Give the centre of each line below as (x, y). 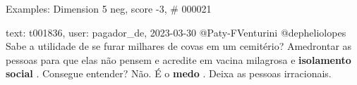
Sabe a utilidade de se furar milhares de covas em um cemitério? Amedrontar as (179, 46)
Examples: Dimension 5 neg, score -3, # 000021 (109, 8)
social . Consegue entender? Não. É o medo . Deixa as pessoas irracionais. (169, 73)
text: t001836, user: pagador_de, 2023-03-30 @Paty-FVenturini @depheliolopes (176, 32)
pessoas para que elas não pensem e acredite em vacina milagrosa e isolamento (178, 59)
